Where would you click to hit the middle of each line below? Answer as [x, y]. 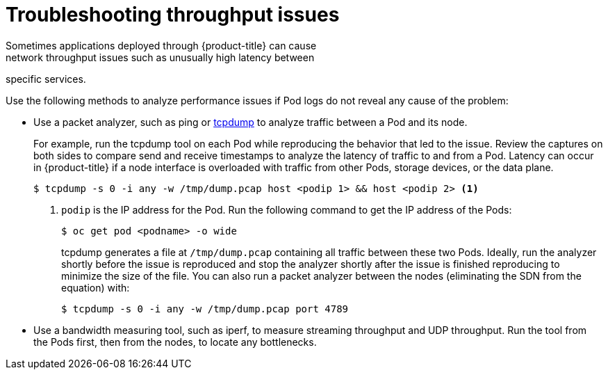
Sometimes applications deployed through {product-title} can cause [161, 45]
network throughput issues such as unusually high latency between [160, 57]
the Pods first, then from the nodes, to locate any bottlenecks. [175, 342]
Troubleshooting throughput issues [173, 15]
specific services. [46, 79]
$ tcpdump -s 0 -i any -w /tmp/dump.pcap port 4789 [205, 309]
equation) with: [96, 287]
